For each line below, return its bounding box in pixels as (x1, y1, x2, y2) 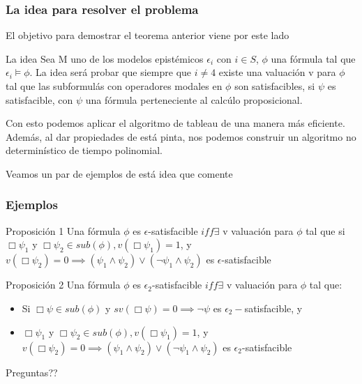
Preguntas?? (6, 364, 58, 379)
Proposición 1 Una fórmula (6, 223, 121, 238)
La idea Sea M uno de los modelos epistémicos (6, 51, 204, 66)
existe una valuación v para (218, 65, 336, 79)
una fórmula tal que (271, 51, 356, 66)
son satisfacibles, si (234, 79, 315, 93)
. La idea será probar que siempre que (29, 65, 192, 79)
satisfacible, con (6, 92, 73, 107)
